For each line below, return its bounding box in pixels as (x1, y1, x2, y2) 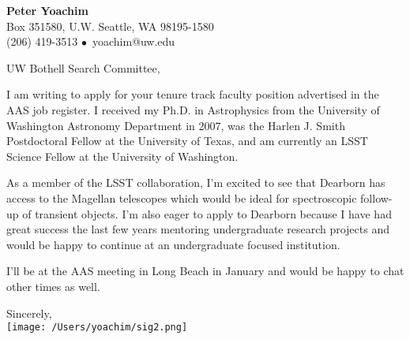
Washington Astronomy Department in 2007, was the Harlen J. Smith (6, 117, 345, 133)
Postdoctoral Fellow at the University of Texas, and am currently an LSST (6, 132, 368, 149)
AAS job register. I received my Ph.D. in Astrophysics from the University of (6, 101, 380, 117)
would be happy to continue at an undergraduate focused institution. (6, 236, 340, 252)
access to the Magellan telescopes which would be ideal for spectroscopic (6, 189, 357, 206)
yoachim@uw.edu (92, 33, 175, 50)
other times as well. (6, 278, 100, 294)
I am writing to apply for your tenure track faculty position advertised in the (6, 86, 379, 102)
